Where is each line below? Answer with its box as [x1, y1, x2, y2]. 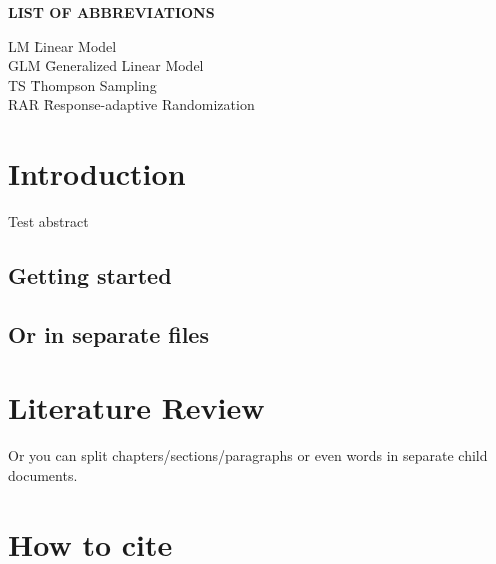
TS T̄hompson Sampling [8, 74, 157, 95]
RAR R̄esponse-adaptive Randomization [8, 94, 255, 115]
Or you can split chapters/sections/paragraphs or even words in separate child [8, 445, 488, 466]
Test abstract [8, 211, 89, 232]
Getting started [8, 260, 172, 291]
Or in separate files [8, 318, 209, 349]
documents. [8, 464, 78, 485]
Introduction [8, 153, 186, 194]
